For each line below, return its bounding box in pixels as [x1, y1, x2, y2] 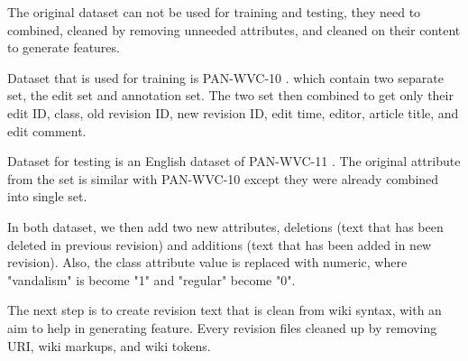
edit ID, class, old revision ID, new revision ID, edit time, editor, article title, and [7, 103, 459, 122]
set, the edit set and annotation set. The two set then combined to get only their [7, 86, 454, 105]
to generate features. [7, 38, 120, 57]
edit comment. [7, 121, 87, 140]
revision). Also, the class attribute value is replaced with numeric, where [7, 253, 408, 272]
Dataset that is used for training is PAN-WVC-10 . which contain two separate [7, 68, 444, 87]
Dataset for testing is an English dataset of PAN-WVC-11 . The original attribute [7, 152, 461, 171]
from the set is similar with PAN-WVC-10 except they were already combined [7, 169, 439, 188]
